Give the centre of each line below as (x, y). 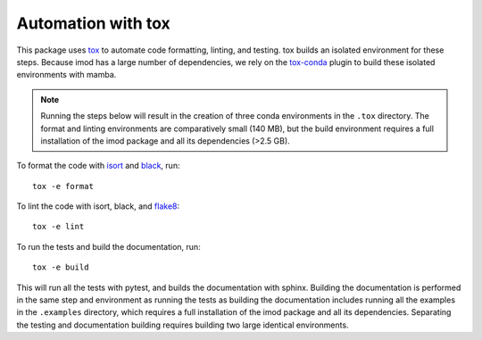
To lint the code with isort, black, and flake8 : (98, 206)
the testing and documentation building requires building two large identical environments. (183, 325)
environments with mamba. (66, 75)
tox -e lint (58, 227)
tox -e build (61, 267)
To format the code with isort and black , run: (98, 166)
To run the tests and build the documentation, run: (108, 246)
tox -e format (63, 186)
